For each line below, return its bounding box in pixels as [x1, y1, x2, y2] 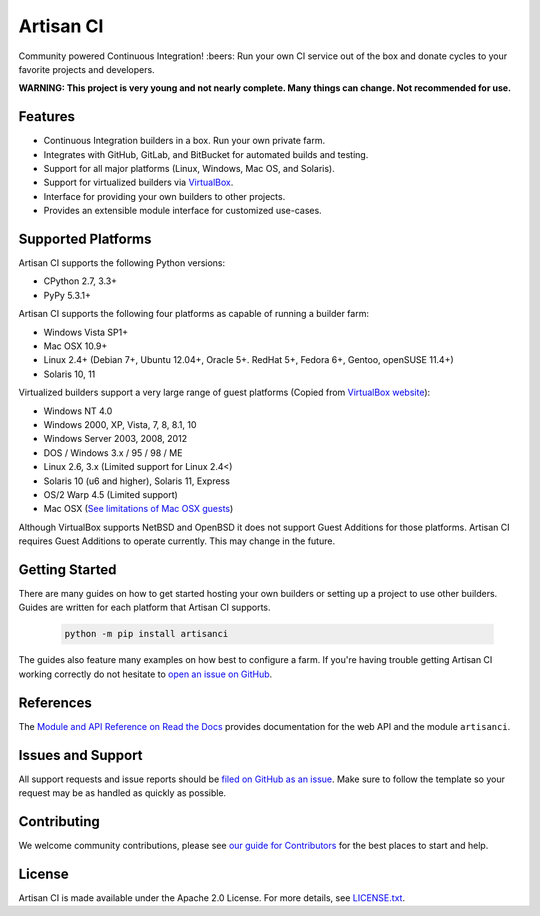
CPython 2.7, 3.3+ [43, 275, 118, 287]
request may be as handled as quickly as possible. [18, 786, 227, 799]
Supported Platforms [18, 231, 152, 247]
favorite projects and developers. [18, 63, 155, 75]
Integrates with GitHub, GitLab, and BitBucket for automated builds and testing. [43, 148, 369, 160]
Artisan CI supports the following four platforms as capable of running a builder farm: [18, 308, 370, 320]
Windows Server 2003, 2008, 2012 [43, 433, 188, 445]
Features [18, 108, 75, 125]
